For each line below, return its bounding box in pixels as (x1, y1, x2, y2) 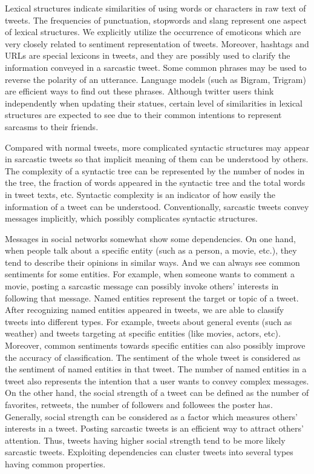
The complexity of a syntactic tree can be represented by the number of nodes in (5, 164, 305, 177)
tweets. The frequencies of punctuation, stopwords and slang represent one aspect (5, 13, 307, 26)
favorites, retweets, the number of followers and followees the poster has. (5, 398, 273, 410)
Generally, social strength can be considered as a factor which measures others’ (5, 410, 298, 423)
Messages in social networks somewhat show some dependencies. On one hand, (5, 232, 296, 245)
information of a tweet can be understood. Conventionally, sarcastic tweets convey (5, 200, 309, 212)
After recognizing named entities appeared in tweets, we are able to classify (5, 303, 284, 316)
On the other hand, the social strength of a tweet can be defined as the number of (5, 386, 309, 399)
